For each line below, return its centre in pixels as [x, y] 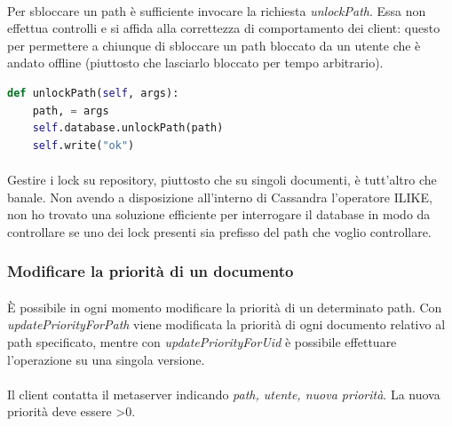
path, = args [71, 110]
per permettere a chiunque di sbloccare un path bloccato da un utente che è [214, 45]
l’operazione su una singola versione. [106, 359]
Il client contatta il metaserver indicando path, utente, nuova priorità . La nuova [224, 394]
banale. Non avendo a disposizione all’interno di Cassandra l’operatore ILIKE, [220, 197]
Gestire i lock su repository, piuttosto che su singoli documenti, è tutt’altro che [222, 179]
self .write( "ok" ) [83, 145]
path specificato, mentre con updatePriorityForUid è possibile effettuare [202, 341]
